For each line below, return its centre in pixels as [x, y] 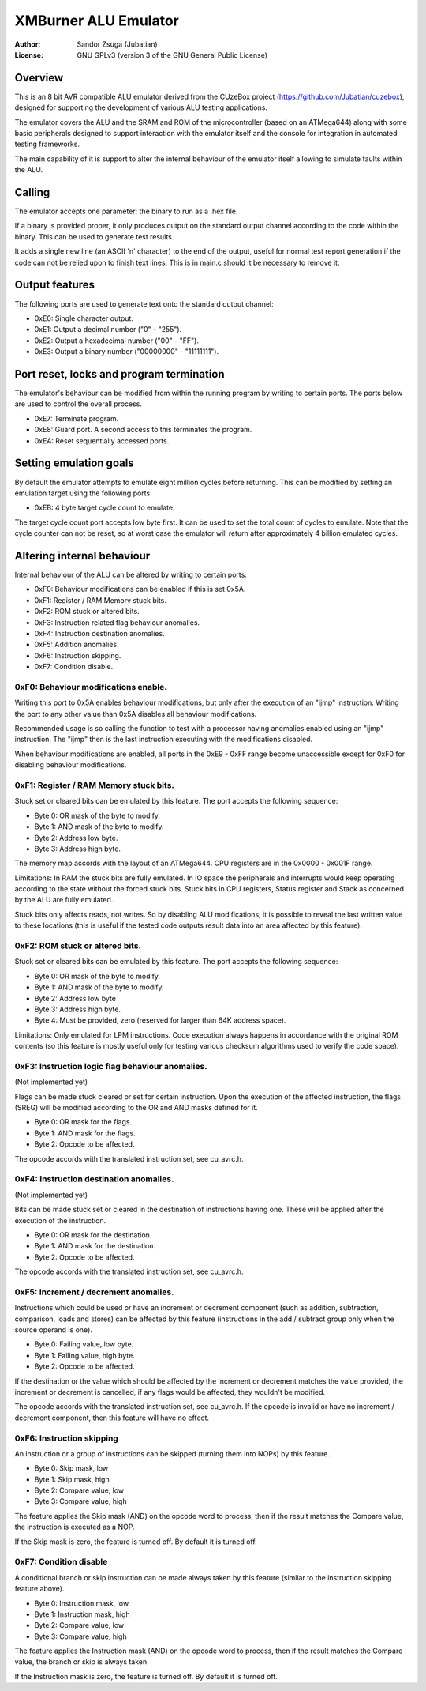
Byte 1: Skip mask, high [72, 1479]
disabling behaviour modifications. [71, 765]
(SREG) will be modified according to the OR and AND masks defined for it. [136, 1108]
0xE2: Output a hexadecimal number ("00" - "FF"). [116, 341]
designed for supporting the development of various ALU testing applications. [141, 107]
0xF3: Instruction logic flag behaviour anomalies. [111, 1066]
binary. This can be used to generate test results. [94, 236]
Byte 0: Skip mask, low [71, 1468]
